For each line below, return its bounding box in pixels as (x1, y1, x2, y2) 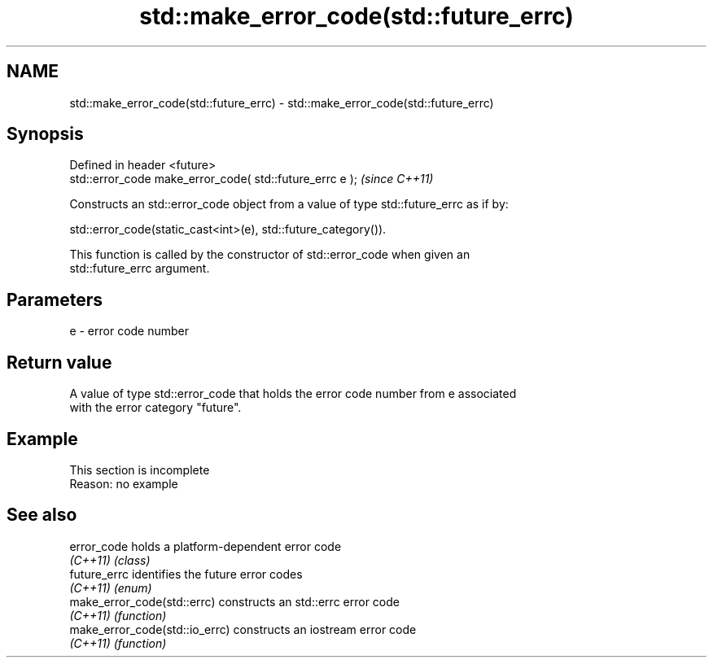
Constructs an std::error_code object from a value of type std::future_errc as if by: (69, 197, 509, 212)
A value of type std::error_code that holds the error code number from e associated (69, 387, 517, 401)
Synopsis (7, 124, 84, 145)
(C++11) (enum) (69, 580, 152, 595)
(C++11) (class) (69, 553, 151, 567)
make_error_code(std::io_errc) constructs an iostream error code (69, 622, 417, 636)
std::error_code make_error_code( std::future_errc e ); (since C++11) (69, 172, 434, 186)
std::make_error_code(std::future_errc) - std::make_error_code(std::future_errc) (69, 95, 494, 110)
